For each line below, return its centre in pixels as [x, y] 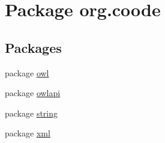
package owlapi [33, 93]
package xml [28, 133]
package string [31, 113]
